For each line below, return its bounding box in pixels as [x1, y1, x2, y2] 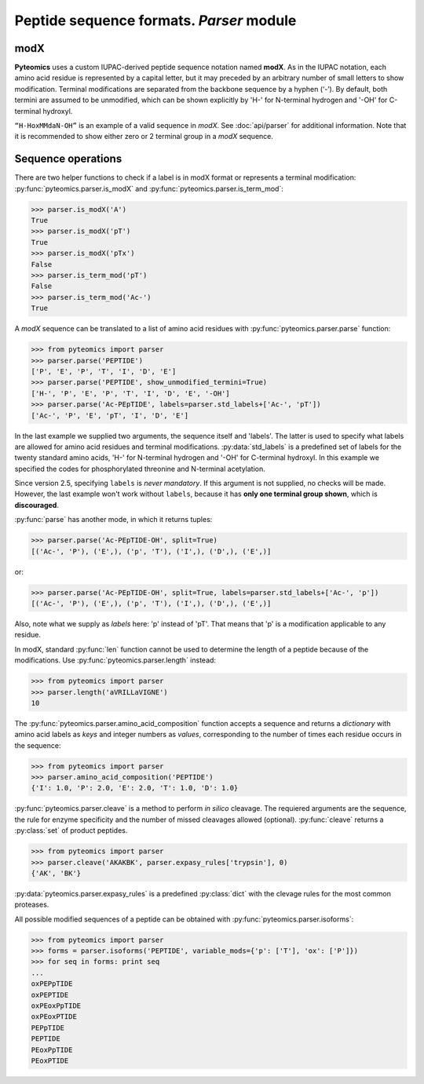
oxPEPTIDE [31, 990, 69, 999]
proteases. [14, 900, 49, 910]
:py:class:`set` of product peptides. [14, 826, 128, 835]
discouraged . [14, 500, 59, 509]
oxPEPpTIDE [31, 980, 73, 988]
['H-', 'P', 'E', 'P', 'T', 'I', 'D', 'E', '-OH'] [31, 389, 231, 398]
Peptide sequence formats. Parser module [14, 12, 297, 29]
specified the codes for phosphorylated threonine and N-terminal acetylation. [14, 464, 266, 473]
